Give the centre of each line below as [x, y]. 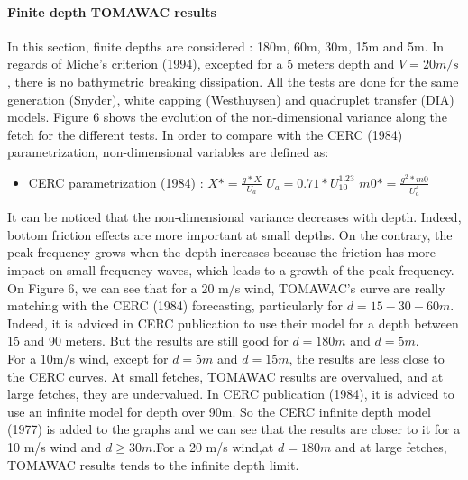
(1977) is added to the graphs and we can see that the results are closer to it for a [234, 429]
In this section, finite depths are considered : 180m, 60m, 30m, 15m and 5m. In [226, 46]
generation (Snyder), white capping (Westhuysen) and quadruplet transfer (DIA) [231, 99]
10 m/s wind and [55, 446]
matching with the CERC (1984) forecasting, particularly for [175, 305]
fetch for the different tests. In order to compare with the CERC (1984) [205, 134]
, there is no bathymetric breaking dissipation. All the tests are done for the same [233, 81]
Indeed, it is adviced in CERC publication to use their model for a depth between [233, 323]
